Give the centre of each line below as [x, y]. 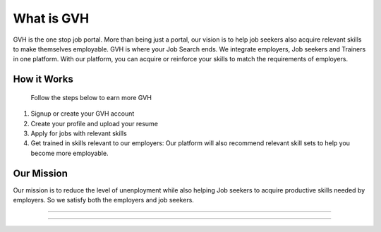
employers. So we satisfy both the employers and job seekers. [103, 200]
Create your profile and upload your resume [95, 123]
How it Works [43, 79]
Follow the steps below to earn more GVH [91, 97]
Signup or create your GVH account [83, 114]
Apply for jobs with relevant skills [79, 133]
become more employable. [69, 153]
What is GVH [51, 18]
